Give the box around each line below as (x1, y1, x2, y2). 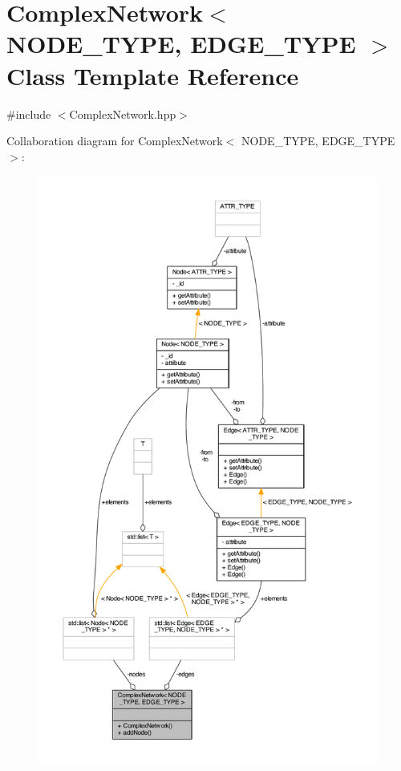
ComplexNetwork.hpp (69, 105, 176, 122)
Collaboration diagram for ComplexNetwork (6, 132, 223, 149)
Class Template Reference (6, 59, 299, 91)
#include (6, 105, 51, 122)
